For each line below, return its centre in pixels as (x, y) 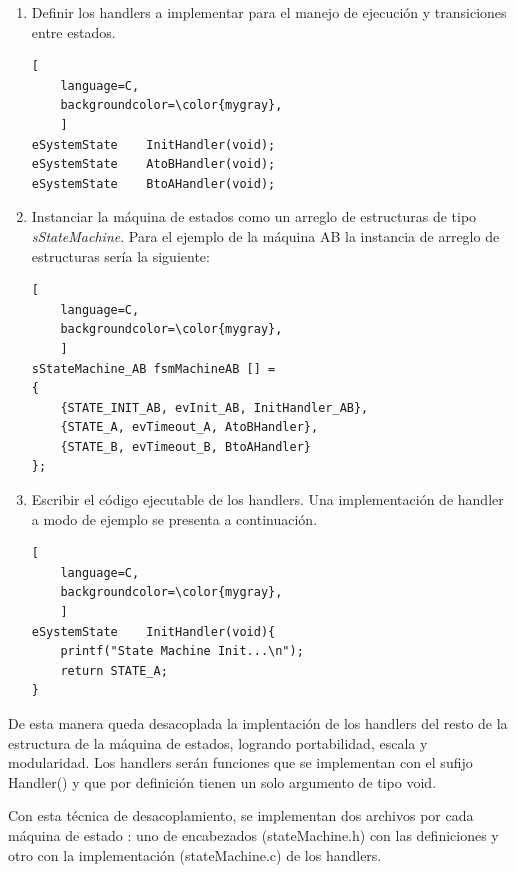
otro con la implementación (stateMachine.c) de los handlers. (195, 854)
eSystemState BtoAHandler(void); (153, 183)
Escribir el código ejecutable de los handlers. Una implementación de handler (267, 499)
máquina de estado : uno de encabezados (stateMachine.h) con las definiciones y (253, 834)
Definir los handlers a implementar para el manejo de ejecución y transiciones (269, 12)
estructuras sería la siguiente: (120, 255)
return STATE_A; (114, 670)
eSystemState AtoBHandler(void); (153, 164)
